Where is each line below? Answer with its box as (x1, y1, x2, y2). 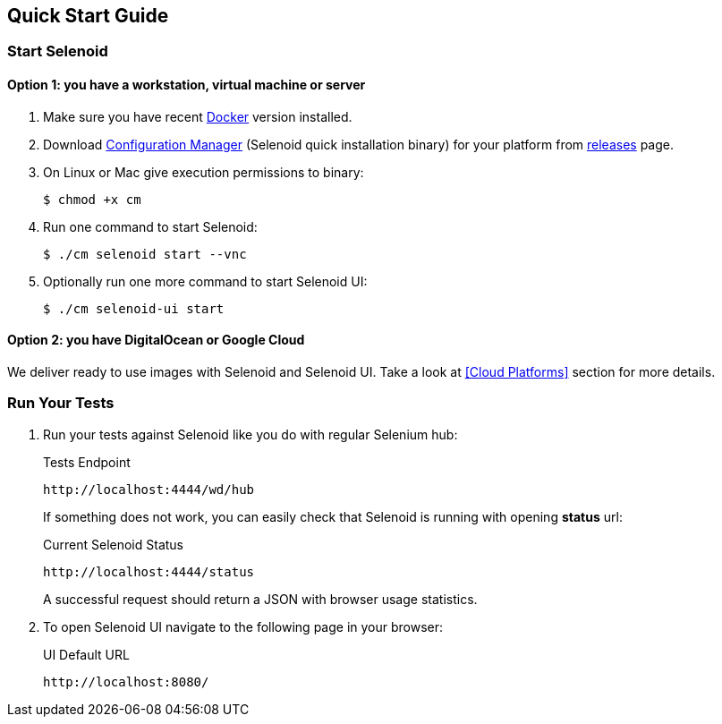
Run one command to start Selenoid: (43, 218, 258, 234)
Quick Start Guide (7, 4, 169, 27)
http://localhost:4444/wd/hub (43, 481, 255, 497)
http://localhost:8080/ (43, 674, 209, 689)
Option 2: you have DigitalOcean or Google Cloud (7, 332, 305, 348)
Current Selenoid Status (43, 536, 183, 552)
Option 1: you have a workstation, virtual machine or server (7, 77, 366, 93)
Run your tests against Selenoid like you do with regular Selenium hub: (43, 426, 458, 442)
